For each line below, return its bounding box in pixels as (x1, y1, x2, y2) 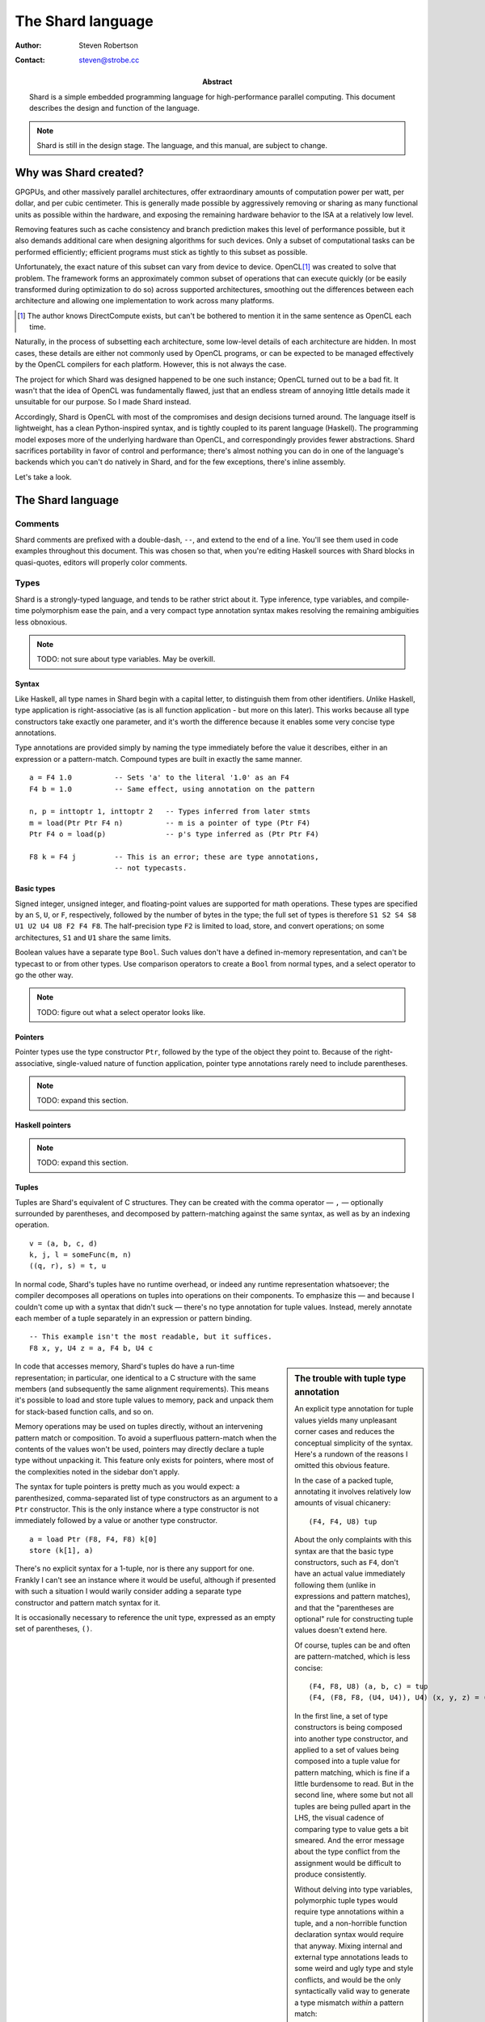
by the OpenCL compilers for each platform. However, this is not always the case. (15, 360, 287, 370)
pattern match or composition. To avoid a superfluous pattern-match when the (15, 1432, 277, 1443)
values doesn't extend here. (294, 1626, 388, 1635)
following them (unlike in (294, 1580, 376, 1589)
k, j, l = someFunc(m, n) (29, 1250, 133, 1259)
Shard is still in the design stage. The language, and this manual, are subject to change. (36, 140, 327, 150)
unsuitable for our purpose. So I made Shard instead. (15, 397, 192, 407)
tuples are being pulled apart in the (294, 1801, 411, 1811)
